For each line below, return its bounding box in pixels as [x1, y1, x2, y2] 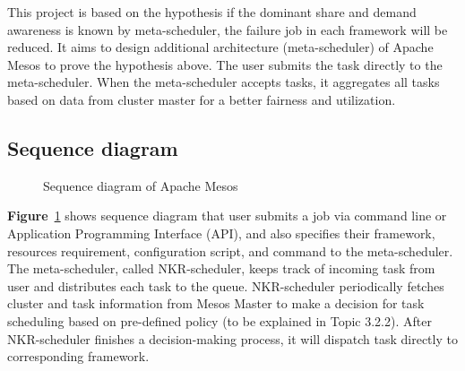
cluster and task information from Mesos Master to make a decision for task [7, 294, 425, 313]
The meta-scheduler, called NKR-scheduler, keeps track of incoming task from [7, 259, 435, 278]
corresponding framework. [7, 347, 150, 366]
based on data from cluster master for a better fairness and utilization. [7, 90, 396, 108]
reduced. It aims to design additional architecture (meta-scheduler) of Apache [7, 38, 434, 56]
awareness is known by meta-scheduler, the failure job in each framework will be [7, 20, 448, 39]
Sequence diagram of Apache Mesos [43, 176, 238, 194]
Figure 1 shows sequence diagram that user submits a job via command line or [7, 206, 447, 225]
